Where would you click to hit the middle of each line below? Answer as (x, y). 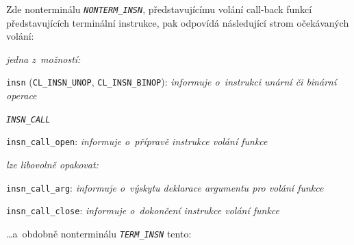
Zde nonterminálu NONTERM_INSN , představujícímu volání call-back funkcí (159, 9)
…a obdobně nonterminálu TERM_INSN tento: (99, 233)
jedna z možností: (43, 59)
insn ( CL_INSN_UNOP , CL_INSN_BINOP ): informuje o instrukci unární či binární (172, 82)
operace (22, 95)
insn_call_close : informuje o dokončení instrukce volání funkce (143, 210)
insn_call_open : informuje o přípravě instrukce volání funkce (137, 141)
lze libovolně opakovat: (52, 164)
